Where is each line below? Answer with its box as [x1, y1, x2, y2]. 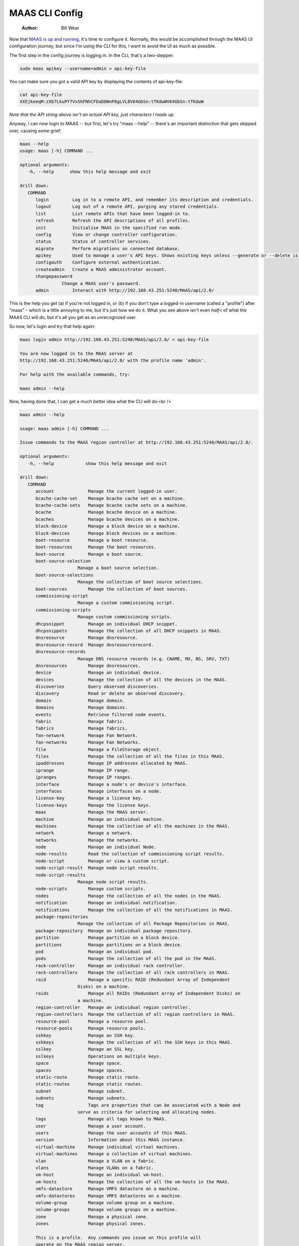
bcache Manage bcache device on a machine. [35, 509, 178, 515]
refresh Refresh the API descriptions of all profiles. [35, 218, 191, 224]
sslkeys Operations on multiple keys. [35, 1053, 162, 1059]
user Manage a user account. [35, 1123, 147, 1129]
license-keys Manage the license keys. [35, 802, 151, 808]
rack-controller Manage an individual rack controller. [35, 962, 185, 968]
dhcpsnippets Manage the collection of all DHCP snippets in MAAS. [35, 628, 222, 633]
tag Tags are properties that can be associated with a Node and [35, 1102, 241, 1108]
